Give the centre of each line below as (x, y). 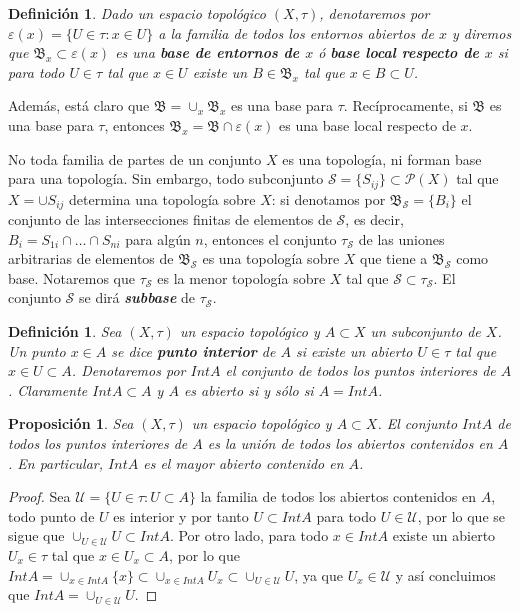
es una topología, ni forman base (382, 158)
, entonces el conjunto (270, 238)
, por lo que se (461, 515)
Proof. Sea (39, 496)
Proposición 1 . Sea (71, 423)
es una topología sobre (271, 258)
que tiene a (394, 258)
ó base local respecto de (398, 52)
